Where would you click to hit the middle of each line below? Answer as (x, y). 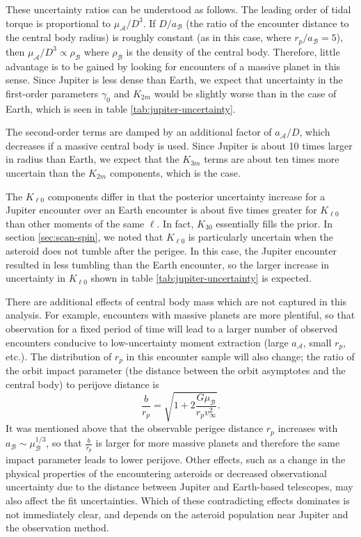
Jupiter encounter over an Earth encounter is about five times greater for (161, 210)
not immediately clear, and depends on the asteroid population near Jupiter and (177, 514)
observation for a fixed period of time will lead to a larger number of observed (172, 328)
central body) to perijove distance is (82, 384)
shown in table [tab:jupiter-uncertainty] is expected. (201, 278)
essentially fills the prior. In (274, 223)
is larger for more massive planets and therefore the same (218, 443)
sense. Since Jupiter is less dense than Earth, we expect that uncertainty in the (174, 80)
